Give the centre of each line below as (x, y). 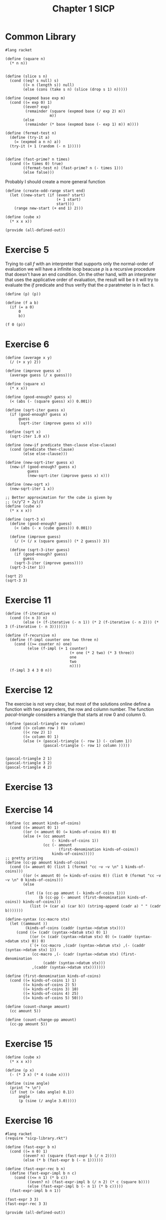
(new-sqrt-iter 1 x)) (32, 489)
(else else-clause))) (45, 454)
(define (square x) (25, 384)
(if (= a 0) (22, 307)
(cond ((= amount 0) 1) (34, 827)
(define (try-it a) (30, 137)
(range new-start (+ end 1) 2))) (49, 208)
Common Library (41, 37)
